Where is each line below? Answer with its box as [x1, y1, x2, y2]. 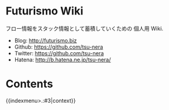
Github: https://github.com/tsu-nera [14, 43, 103, 50]
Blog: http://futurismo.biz [14, 37, 77, 44]
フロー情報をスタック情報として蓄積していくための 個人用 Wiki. [5, 25, 164, 32]
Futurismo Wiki [5, 4, 84, 18]
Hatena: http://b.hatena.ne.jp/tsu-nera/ [14, 56, 111, 63]
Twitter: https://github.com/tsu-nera [14, 49, 104, 57]
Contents [5, 77, 54, 91]
